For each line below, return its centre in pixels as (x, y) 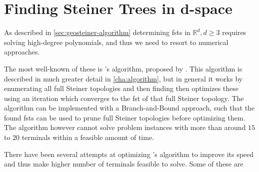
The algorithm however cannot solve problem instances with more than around (125, 127)
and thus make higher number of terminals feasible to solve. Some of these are (124, 164)
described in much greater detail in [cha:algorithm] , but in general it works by (123, 78)
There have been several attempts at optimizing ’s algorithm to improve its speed (129, 154)
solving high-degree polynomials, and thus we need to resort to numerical (116, 42)
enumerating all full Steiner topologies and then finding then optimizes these (121, 88)
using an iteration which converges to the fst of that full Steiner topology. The (124, 98)
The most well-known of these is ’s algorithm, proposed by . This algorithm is (123, 68)
